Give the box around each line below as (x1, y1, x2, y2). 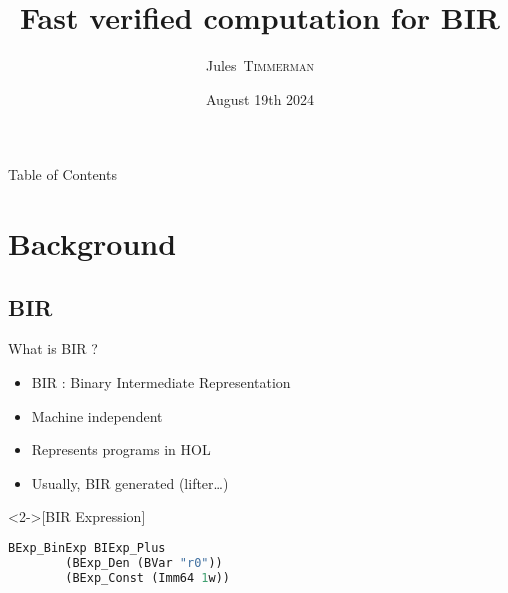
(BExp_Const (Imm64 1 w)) (65, 570, 230, 585)
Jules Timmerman (205, 55, 314, 76)
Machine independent (31, 405, 163, 426)
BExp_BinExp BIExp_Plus (8, 541, 166, 556)
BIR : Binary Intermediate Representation (31, 372, 291, 393)
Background (8, 223, 177, 264)
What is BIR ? (8, 338, 98, 359)
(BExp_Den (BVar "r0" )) (65, 555, 223, 570)
